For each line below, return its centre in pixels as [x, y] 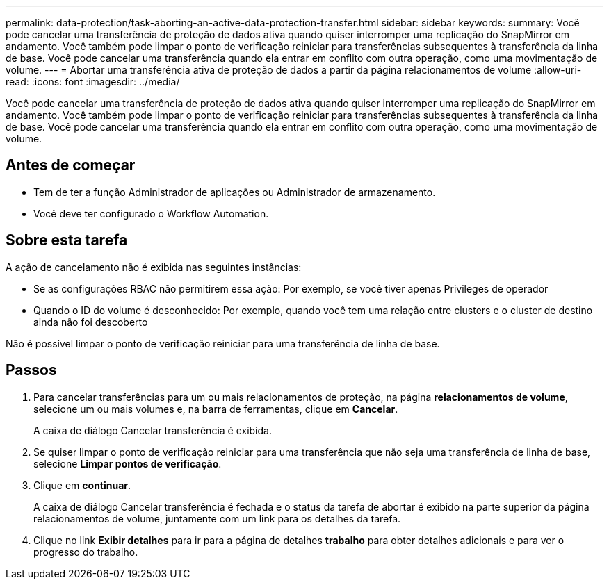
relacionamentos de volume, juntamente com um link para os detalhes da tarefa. [217, 518]
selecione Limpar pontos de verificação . [128, 463]
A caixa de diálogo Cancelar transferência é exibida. [153, 430]
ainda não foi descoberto [91, 322]
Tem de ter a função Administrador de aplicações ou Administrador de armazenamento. [235, 192]
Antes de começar [71, 165]
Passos [31, 370]
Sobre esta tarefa [67, 240]
